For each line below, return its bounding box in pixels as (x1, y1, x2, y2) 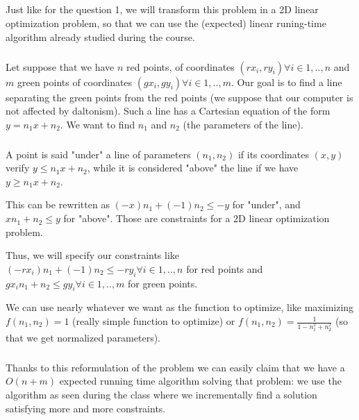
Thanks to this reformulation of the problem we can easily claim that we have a (6, 360, 345, 374)
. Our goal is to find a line (231, 74, 342, 89)
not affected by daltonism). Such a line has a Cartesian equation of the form (6, 103, 331, 118)
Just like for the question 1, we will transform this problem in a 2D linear (6, 2, 319, 17)
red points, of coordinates (126, 59, 235, 74)
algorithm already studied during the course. (6, 29, 195, 44)
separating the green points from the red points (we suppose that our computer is (6, 90, 353, 104)
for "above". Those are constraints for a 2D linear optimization (63, 211, 330, 226)
